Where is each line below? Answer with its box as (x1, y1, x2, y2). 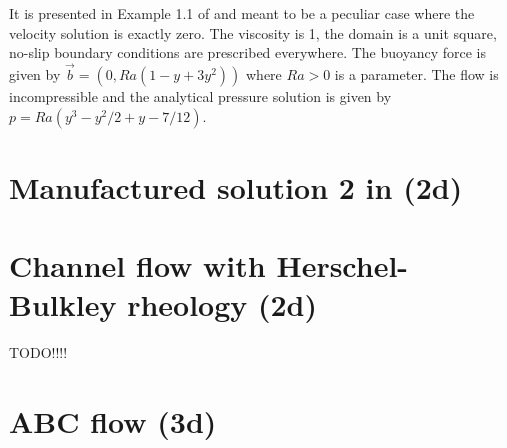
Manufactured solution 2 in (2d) (9, 166, 463, 207)
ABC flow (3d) (9, 401, 217, 442)
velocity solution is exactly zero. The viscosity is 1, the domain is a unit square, (9, 22, 497, 43)
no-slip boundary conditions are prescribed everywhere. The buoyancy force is (9, 42, 486, 63)
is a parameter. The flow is (334, 64, 499, 84)
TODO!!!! (9, 342, 68, 363)
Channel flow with (9, 245, 266, 286)
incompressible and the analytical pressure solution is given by (9, 86, 392, 106)
